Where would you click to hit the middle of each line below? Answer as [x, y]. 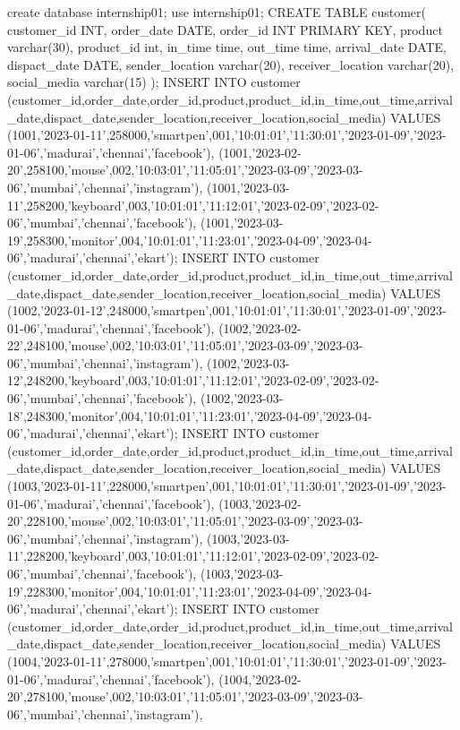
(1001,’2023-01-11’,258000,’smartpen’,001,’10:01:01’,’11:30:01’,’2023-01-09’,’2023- [227, 135]
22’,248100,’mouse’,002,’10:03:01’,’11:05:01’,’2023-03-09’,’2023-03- [185, 345]
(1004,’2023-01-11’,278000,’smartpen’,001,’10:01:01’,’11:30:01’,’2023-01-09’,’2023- [227, 661]
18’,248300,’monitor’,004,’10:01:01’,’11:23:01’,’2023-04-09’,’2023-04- [190, 415]
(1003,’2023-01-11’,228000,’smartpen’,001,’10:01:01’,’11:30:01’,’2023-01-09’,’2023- [227, 486]
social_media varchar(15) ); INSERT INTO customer [154, 82]
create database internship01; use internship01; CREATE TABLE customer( [217, 12]
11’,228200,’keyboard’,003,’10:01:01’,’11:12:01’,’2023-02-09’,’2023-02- [193, 556]
